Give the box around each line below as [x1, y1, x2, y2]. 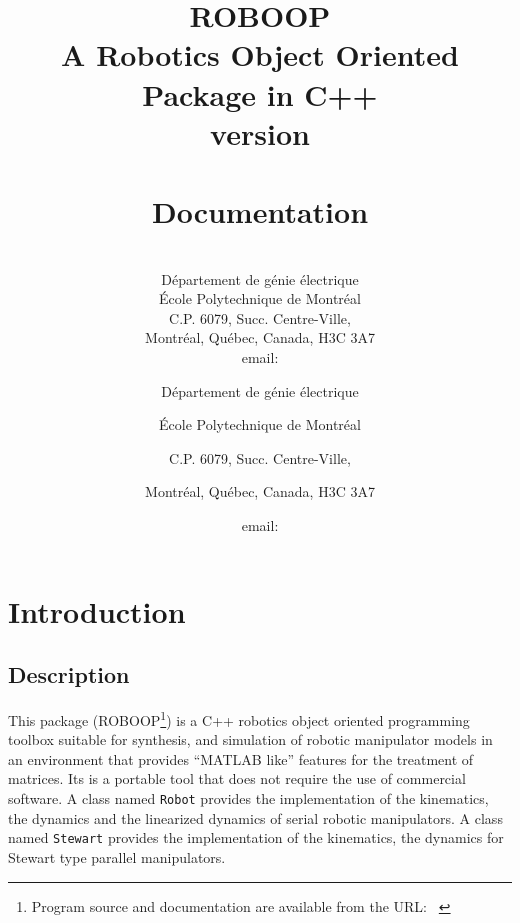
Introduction [8, 590, 186, 631]
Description [8, 659, 130, 690]
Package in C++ [142, 73, 378, 114]
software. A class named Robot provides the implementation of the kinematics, [8, 788, 489, 809]
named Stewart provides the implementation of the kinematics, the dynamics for [8, 827, 504, 848]
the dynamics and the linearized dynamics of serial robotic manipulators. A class [8, 807, 503, 828]
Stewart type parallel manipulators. [8, 846, 226, 867]
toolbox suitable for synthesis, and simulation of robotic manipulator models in [8, 729, 493, 750]
